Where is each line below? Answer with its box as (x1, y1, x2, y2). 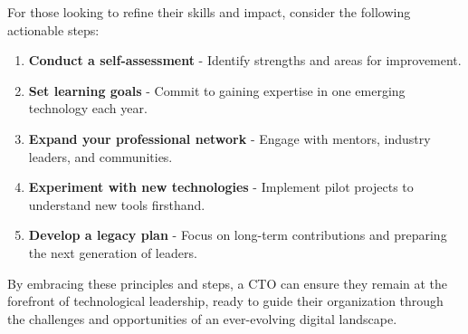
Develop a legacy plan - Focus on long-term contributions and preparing (28, 225, 447, 244)
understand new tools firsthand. (28, 195, 205, 214)
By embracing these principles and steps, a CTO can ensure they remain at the (7, 273, 448, 292)
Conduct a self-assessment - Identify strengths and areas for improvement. (28, 51, 462, 70)
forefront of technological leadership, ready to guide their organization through (7, 291, 444, 310)
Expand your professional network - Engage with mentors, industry (28, 129, 431, 148)
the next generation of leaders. (28, 243, 197, 262)
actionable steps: (7, 20, 100, 39)
